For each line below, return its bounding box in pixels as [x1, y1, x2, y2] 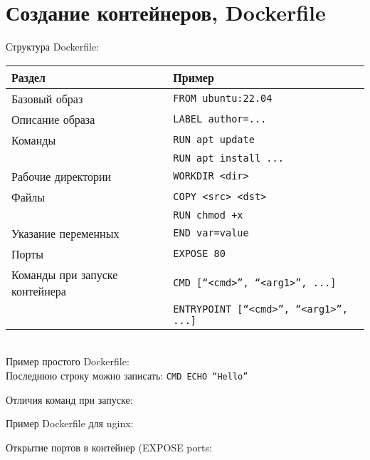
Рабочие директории [11, 167, 112, 184]
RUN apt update [173, 134, 255, 146]
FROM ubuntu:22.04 [173, 93, 273, 105]
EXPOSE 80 [173, 248, 226, 260]
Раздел [11, 68, 46, 85]
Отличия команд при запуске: [6, 392, 133, 407]
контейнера [11, 282, 66, 299]
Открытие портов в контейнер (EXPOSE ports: [6, 439, 212, 454]
